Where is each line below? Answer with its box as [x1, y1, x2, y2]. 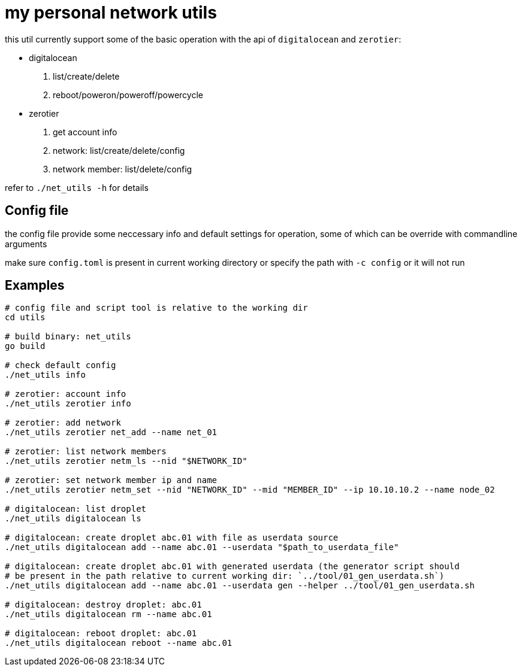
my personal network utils [5, 2, 217, 23]
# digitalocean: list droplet [5, 504, 147, 514]
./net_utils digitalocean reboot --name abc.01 [5, 638, 233, 648]
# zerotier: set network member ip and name [5, 475, 218, 485]
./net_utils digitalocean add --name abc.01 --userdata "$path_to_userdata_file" [5, 542, 399, 552]
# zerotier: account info [5, 389, 126, 399]
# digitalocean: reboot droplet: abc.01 [5, 629, 197, 639]
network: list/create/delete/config [53, 145, 185, 156]
